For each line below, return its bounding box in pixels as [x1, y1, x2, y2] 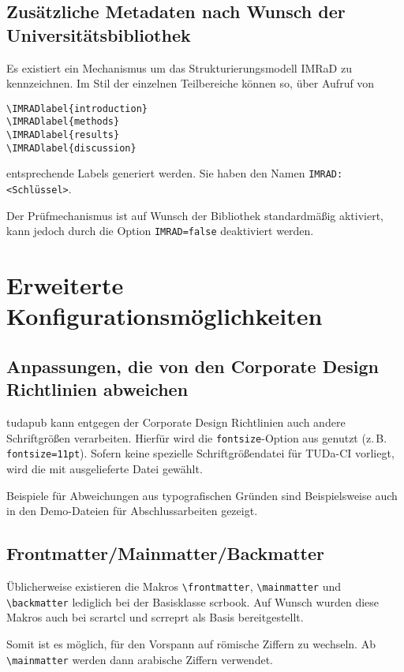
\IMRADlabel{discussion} [6, 142, 137, 154]
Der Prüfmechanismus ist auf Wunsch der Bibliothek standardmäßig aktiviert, [6, 207, 383, 223]
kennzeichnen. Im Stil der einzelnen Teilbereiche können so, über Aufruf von [6, 75, 375, 91]
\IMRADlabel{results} [6, 129, 120, 141]
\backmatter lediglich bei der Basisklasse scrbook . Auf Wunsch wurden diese [6, 593, 380, 610]
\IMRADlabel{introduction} [6, 103, 148, 114]
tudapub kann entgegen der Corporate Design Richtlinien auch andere [6, 414, 346, 431]
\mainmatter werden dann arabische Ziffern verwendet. [6, 651, 273, 667]
